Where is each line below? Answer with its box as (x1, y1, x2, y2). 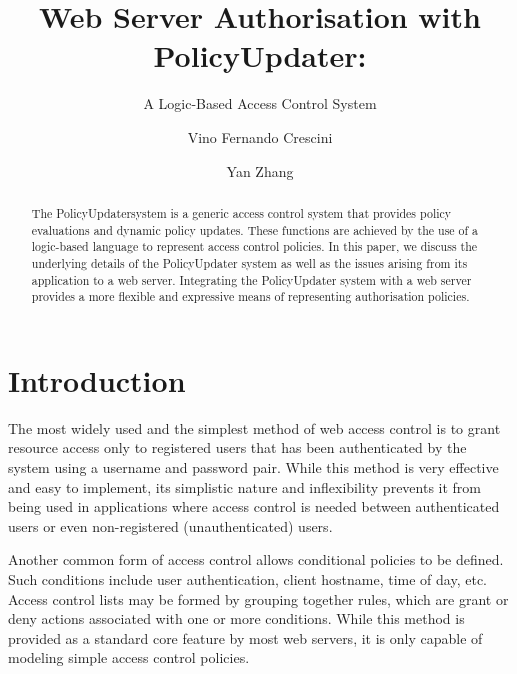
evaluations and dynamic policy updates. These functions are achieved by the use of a (31, 221, 479, 238)
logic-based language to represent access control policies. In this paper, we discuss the (31, 238, 478, 255)
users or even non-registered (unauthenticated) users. (8, 515, 333, 536)
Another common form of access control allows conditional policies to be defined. (8, 549, 504, 570)
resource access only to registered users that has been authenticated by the (8, 437, 467, 458)
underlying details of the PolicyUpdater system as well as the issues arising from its (31, 254, 468, 271)
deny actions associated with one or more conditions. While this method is (8, 608, 465, 629)
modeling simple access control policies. (8, 647, 250, 668)
